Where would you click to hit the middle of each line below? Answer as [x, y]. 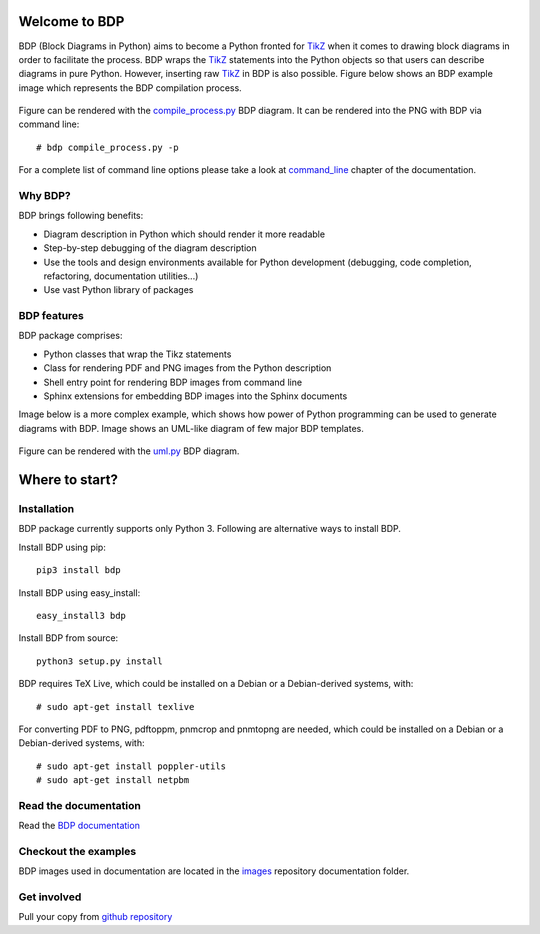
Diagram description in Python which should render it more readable [184, 234]
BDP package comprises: [70, 336]
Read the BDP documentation [79, 826]
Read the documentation [80, 805]
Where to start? [68, 480]
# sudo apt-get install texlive [115, 706]
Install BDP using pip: [62, 547]
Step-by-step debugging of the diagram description [150, 248]
